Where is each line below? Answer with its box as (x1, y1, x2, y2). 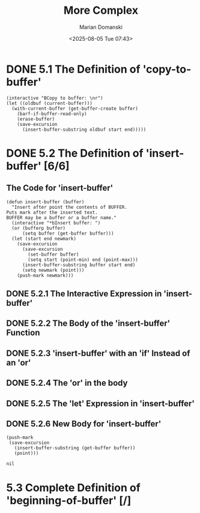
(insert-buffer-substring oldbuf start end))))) (22, 127, 147, 133)
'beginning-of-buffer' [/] (6, 493, 132, 507)
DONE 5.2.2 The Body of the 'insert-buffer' (6, 319, 171, 329)
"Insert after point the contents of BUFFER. (11, 204, 128, 210)
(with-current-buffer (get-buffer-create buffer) (11, 106, 138, 112)
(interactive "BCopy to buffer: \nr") (6, 95, 103, 101)
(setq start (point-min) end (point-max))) (28, 256, 138, 263)
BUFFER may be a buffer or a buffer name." (6, 214, 117, 221)
